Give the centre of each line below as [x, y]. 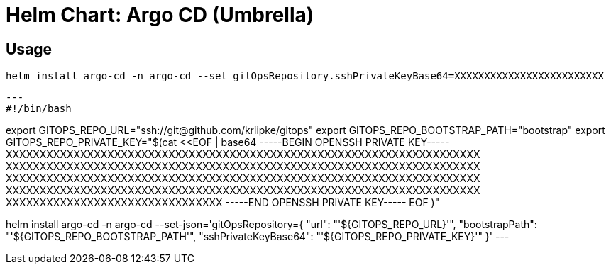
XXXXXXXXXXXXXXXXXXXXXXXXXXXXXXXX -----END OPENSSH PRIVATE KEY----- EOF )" [223, 203]
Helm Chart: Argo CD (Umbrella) [160, 15]
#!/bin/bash [39, 109]
